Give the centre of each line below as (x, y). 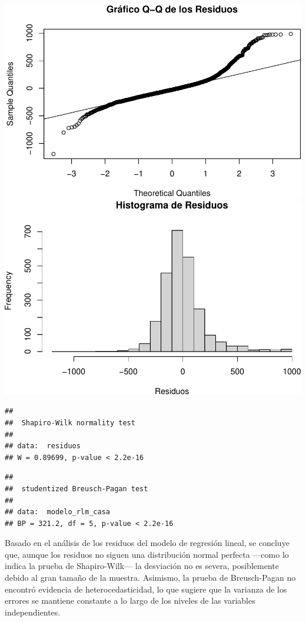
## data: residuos (43, 446)
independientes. (33, 612)
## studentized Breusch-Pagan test (76, 489)
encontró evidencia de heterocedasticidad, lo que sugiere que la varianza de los (146, 589)
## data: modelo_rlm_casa (57, 512)
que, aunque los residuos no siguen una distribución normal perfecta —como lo (147, 554)
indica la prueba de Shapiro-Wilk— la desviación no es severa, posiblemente (142, 566)
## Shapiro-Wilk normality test (70, 423)
